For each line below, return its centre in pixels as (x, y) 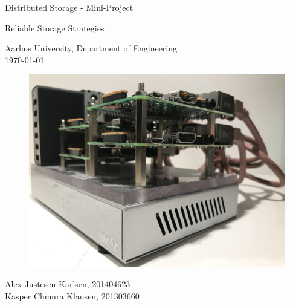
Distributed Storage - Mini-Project (69, 7)
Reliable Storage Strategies (55, 28)
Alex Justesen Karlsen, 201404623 (68, 283)
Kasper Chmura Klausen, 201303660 (72, 295)
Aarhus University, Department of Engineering (91, 48)
